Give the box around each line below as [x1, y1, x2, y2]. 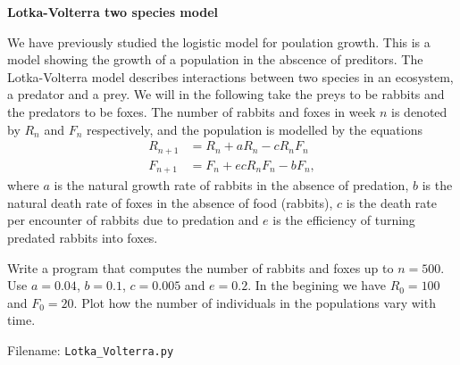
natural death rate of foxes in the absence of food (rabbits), [7, 193, 333, 212]
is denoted [391, 102, 447, 120]
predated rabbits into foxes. [7, 228, 158, 246]
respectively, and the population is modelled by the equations [87, 120, 422, 138]
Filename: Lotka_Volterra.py [7, 340, 174, 359]
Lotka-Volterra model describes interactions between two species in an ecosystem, [7, 67, 454, 86]
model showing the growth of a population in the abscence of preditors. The [7, 50, 423, 69]
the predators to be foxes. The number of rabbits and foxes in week [7, 102, 376, 120]
